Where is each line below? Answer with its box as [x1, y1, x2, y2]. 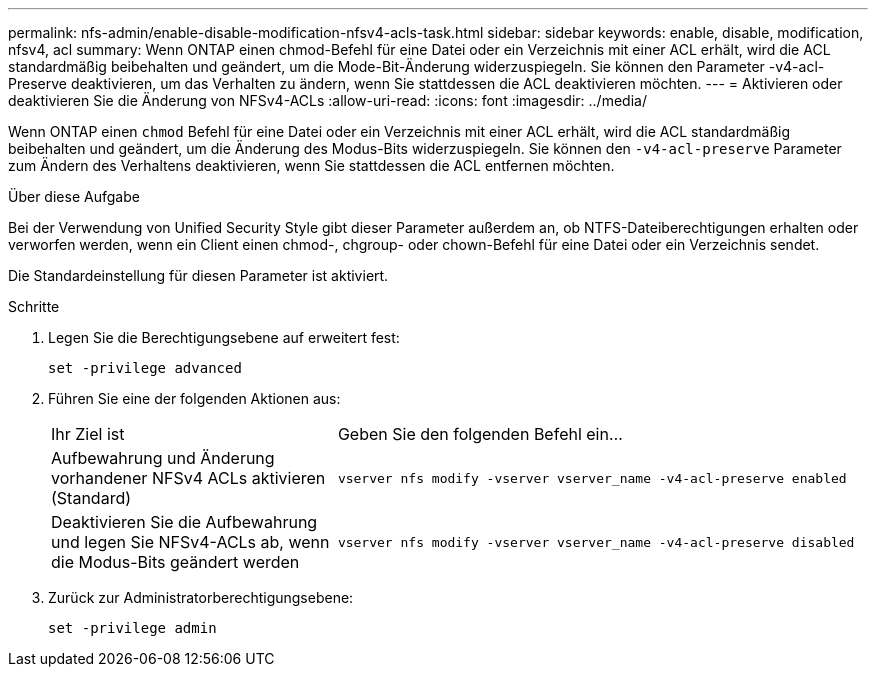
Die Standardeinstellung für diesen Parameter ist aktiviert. [8, 267, 389, 284]
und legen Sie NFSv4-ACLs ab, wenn [51, 532, 330, 552]
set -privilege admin [48, 620, 217, 636]
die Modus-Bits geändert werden [51, 552, 300, 572]
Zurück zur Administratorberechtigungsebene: [48, 589, 354, 606]
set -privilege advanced [48, 360, 242, 376]
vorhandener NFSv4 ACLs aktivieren [51, 468, 326, 488]
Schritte [8, 298, 60, 315]
